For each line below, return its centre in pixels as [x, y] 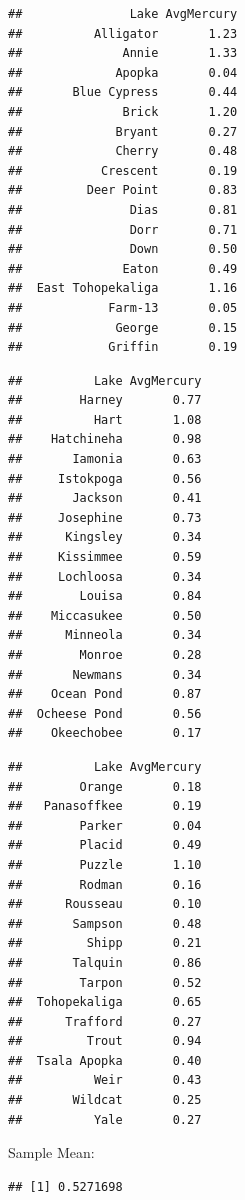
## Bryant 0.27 [123, 131]
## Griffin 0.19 [123, 347]
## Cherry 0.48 [123, 151]
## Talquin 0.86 [105, 962]
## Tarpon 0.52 [105, 982]
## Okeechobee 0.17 [105, 733]
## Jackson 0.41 [105, 498]
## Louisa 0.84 [105, 596]
